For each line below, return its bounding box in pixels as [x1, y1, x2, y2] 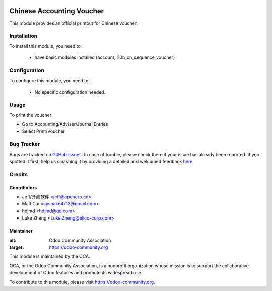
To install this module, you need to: [9, 43, 82, 49]
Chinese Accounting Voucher [9, 7, 104, 15]
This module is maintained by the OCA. [9, 253, 90, 259]
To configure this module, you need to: [9, 78, 90, 84]
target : [9, 244, 24, 250]
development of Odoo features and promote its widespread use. [9, 270, 143, 276]
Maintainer [9, 228, 33, 234]
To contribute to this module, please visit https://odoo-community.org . [9, 279, 156, 285]
